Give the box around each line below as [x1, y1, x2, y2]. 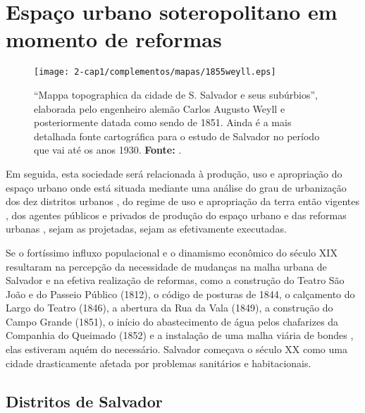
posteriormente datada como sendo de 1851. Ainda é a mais [34, 115, 292, 130]
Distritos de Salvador [6, 390, 163, 412]
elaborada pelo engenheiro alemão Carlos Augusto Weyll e [34, 101, 285, 116]
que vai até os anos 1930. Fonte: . [34, 142, 182, 157]
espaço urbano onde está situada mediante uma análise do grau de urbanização [6, 180, 347, 195]
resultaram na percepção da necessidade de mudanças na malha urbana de [6, 259, 327, 273]
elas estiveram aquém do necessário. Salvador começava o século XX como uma [6, 342, 347, 357]
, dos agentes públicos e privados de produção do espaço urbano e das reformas [6, 207, 347, 222]
